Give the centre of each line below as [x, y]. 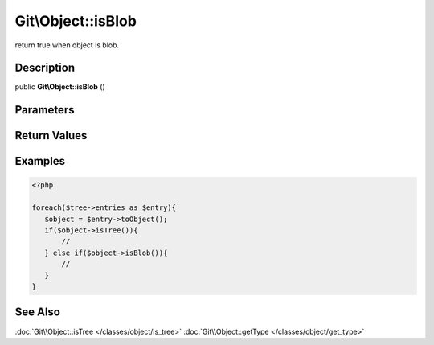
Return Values [51, 136]
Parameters [45, 110]
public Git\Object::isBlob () [60, 87]
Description [45, 68]
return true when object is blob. [67, 45]
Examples [40, 161]
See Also [37, 312]
